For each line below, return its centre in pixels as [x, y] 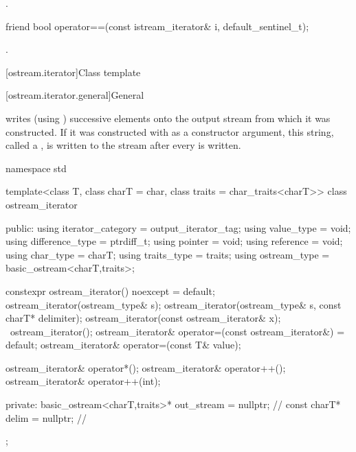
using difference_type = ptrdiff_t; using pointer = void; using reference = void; [174, 241]
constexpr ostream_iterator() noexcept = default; [110, 290]
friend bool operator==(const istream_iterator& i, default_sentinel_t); [157, 26]
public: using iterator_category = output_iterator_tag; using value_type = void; [178, 227]
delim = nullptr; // [46, 417]
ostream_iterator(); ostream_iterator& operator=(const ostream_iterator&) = [177, 331]
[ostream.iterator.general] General [75, 95]
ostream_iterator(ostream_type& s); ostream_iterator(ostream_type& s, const [174, 304]
